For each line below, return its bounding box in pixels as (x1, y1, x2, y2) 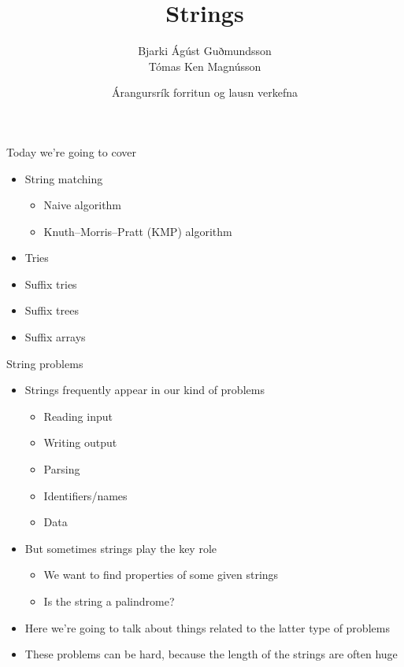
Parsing (43, 461, 80, 477)
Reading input (43, 407, 113, 424)
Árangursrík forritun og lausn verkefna (111, 84, 298, 101)
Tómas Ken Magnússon (148, 57, 261, 74)
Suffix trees (24, 302, 79, 319)
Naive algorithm (43, 197, 122, 213)
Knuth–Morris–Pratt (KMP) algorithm (43, 223, 232, 239)
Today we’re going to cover (6, 143, 136, 160)
